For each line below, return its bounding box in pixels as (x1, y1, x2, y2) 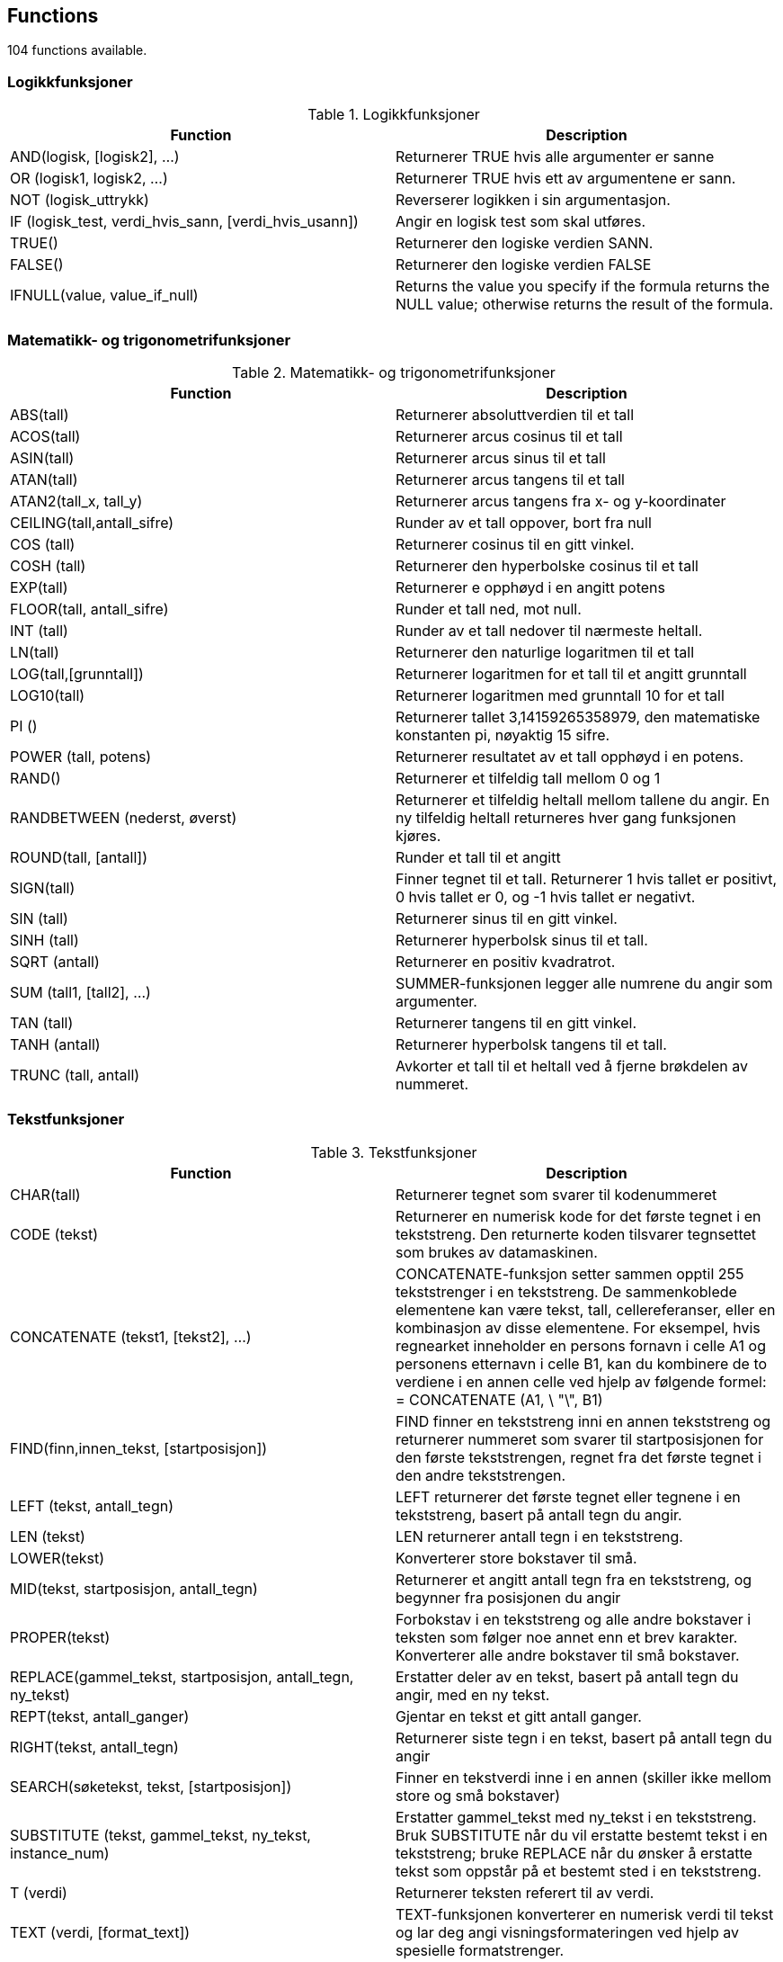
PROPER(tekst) (10, 1627, 111, 1646)
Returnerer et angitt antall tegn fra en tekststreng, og (396, 1570, 752, 1589)
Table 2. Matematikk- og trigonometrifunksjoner (232, 363, 556, 381)
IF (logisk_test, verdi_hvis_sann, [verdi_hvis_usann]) (10, 212, 359, 231)
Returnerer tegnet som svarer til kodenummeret (396, 1185, 717, 1204)
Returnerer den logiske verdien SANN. (396, 234, 654, 253)
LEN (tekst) (10, 1527, 85, 1545)
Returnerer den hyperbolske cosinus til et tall (396, 556, 698, 575)
